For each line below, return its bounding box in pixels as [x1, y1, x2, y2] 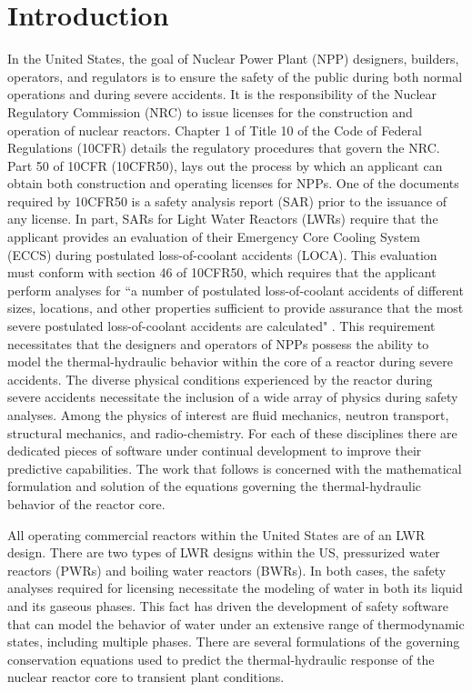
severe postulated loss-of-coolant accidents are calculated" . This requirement [7, 316, 436, 336]
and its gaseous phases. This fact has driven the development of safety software [7, 596, 448, 615]
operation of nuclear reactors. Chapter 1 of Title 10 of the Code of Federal [7, 120, 422, 139]
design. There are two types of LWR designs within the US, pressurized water [7, 543, 440, 562]
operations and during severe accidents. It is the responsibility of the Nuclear [7, 85, 437, 104]
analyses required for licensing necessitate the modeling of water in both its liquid [7, 578, 463, 597]
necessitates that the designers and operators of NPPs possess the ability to [7, 334, 429, 353]
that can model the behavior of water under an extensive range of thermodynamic [7, 614, 465, 633]
